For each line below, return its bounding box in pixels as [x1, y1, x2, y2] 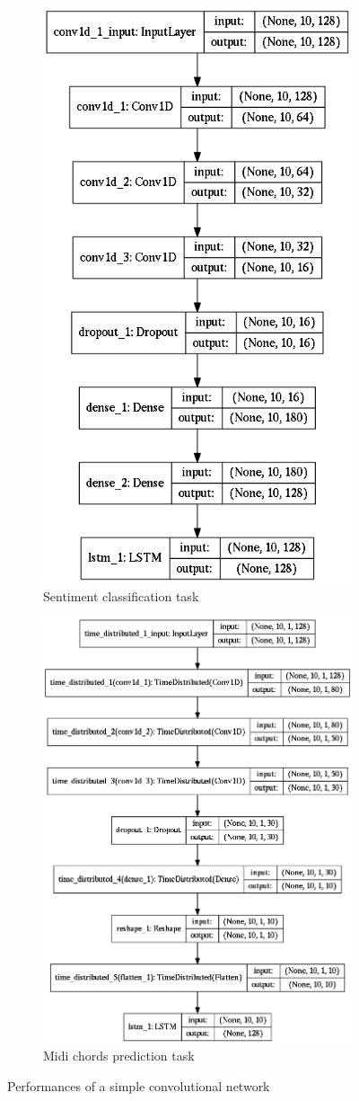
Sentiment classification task [43, 586, 199, 605]
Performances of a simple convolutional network [7, 1076, 270, 1095]
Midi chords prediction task [43, 1046, 195, 1065]
